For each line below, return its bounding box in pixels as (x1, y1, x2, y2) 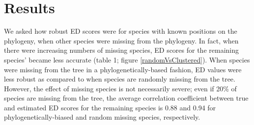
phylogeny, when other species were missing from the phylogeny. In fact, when (4, 35, 239, 45)
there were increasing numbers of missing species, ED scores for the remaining (4, 45, 239, 55)
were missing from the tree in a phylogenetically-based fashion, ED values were (4, 64, 242, 74)
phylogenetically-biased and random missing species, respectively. (4, 112, 200, 122)
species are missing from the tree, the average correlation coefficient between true (4, 93, 249, 103)
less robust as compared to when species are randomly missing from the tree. (4, 74, 235, 84)
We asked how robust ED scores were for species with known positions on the (4, 26, 237, 36)
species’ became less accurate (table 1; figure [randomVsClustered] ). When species (4, 54, 250, 64)
